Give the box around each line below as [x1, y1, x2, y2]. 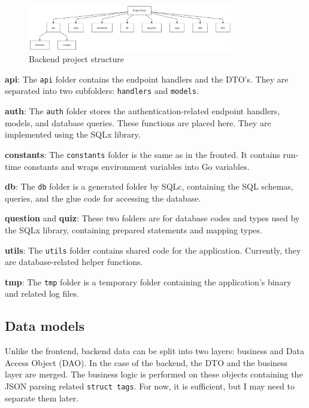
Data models [5, 316, 85, 335]
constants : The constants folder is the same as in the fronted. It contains [5, 148, 280, 160]
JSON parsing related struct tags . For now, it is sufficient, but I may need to [5, 380, 295, 392]
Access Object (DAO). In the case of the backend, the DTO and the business [5, 356, 288, 369]
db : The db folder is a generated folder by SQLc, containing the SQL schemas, [5, 180, 293, 193]
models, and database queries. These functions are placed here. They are [5, 116, 271, 129]
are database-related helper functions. [5, 255, 143, 268]
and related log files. [5, 287, 79, 300]
